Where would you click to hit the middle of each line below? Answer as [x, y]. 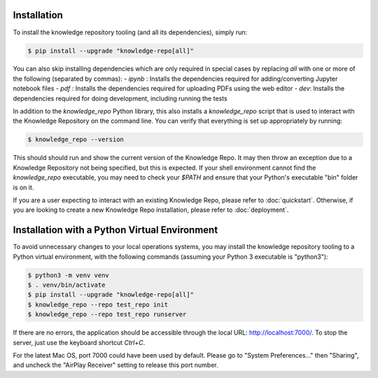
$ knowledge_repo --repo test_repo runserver [107, 315]
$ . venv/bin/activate [66, 285]
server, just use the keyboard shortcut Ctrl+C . [79, 342]
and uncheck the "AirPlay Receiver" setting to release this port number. [115, 365]
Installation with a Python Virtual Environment [115, 230]
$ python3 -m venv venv [69, 275]
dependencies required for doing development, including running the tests [120, 98]
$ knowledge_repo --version [76, 140]
